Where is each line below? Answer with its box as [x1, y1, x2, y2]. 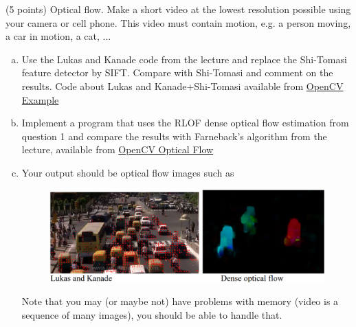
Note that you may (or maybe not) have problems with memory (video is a [21, 294, 339, 308]
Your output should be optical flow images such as [21, 165, 234, 179]
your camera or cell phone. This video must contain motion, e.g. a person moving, [5, 15, 351, 30]
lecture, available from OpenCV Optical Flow [21, 142, 214, 157]
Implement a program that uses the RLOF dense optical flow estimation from [21, 115, 349, 130]
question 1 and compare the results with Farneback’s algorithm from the [21, 128, 327, 143]
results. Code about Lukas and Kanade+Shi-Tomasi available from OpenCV [21, 78, 344, 93]
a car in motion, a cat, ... [5, 29, 111, 43]
